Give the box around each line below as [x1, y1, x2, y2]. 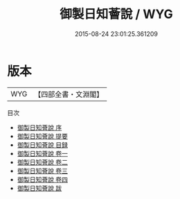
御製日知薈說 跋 [17, 184, 62, 192]
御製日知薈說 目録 [17, 140, 68, 149]
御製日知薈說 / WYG [60, 6, 173, 22]
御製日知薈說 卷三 [17, 166, 68, 175]
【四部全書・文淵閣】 [34, 89, 104, 99]
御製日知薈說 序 [17, 123, 62, 132]
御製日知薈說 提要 [17, 132, 68, 140]
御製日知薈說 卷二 [17, 157, 68, 166]
